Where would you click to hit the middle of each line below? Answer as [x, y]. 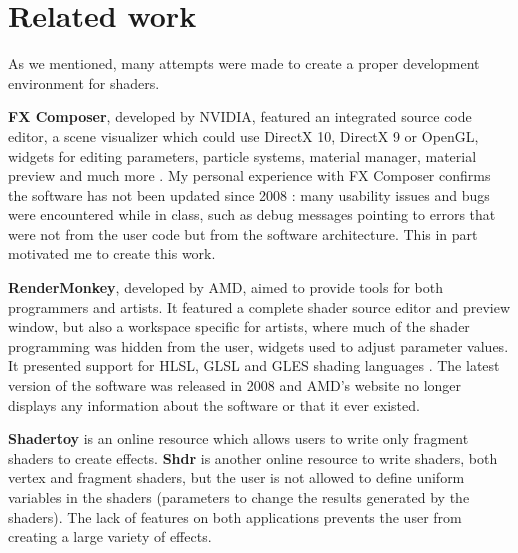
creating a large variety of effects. [110, 536]
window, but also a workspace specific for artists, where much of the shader [239, 326]
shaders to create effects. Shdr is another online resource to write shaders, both [253, 457]
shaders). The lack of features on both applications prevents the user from [235, 516]
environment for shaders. [84, 82]
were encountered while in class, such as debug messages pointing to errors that [252, 214]
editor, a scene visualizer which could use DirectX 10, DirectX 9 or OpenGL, [243, 135]
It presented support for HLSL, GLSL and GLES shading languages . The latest [254, 365]
